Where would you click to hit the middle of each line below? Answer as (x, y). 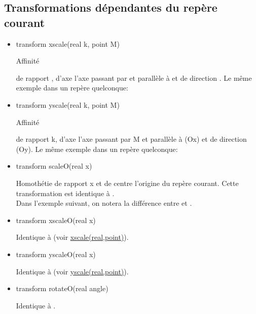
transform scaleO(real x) (54, 166)
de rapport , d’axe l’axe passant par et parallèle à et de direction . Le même (134, 77)
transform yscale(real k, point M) (68, 104)
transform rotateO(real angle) (62, 288)
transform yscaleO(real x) (56, 254)
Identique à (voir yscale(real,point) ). (72, 271)
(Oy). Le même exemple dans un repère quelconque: (97, 149)
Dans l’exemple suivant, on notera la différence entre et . (104, 203)
